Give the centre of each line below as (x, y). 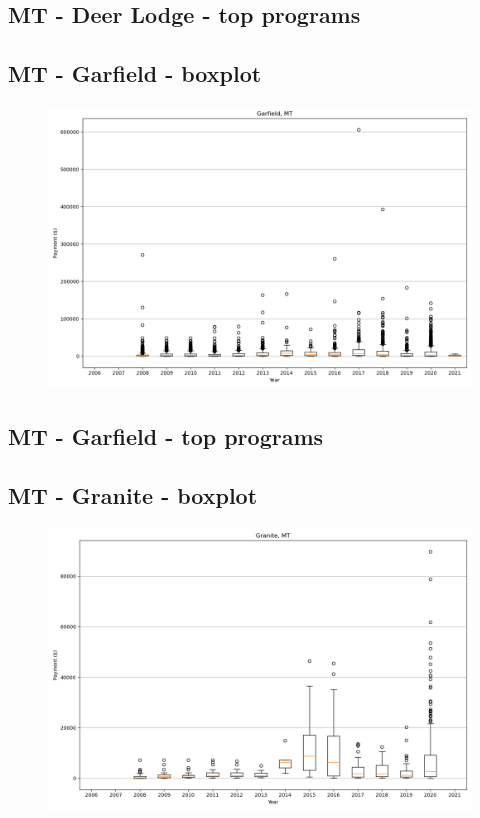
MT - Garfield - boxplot (135, 73)
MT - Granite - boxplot (133, 495)
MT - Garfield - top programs (166, 436)
